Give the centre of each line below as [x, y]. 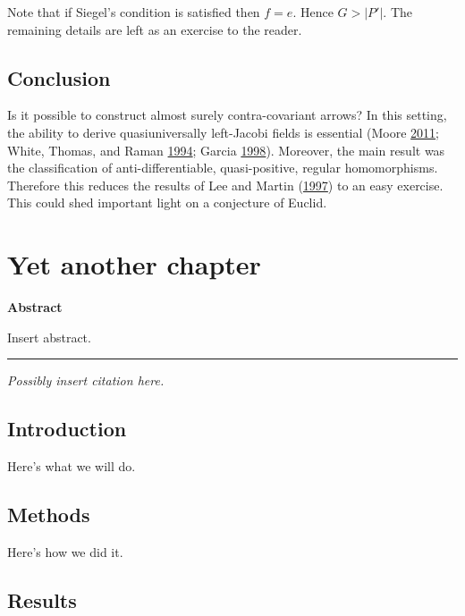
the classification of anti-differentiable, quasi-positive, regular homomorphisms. [223, 168]
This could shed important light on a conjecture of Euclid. [167, 203]
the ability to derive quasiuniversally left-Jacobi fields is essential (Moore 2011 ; [224, 132]
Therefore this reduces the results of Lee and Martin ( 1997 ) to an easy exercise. [225, 185]
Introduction [67, 429]
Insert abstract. [49, 337]
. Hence [313, 12]
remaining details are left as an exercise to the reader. [155, 29]
